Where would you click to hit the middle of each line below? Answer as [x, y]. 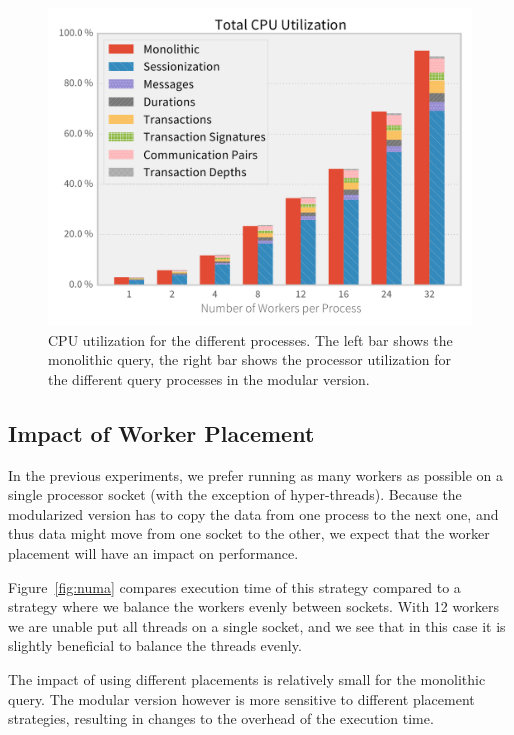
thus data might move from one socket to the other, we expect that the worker [249, 533]
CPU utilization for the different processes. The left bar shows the [250, 339]
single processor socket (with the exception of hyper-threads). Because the [235, 494]
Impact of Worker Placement [161, 432]
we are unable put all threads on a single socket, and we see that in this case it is [257, 625]
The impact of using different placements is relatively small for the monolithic [247, 678]
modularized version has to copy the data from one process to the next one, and [253, 513]
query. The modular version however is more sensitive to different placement [241, 698]
